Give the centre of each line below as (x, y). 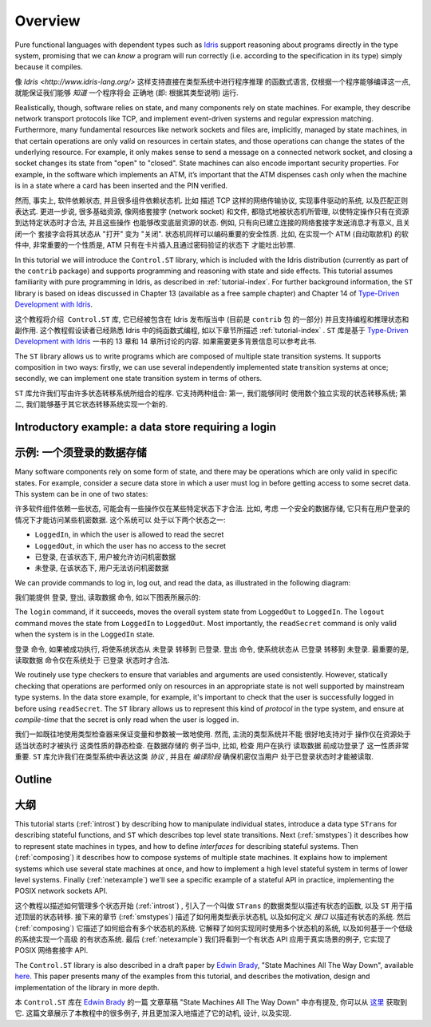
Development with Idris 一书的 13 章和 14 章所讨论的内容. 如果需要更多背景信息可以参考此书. (166, 341)
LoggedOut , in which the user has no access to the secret (130, 545)
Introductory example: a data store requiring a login (146, 427)
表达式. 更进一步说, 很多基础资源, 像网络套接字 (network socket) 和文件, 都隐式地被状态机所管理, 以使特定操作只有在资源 (212, 212)
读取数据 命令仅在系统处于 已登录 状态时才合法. (92, 660)
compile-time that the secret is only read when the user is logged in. (127, 720)
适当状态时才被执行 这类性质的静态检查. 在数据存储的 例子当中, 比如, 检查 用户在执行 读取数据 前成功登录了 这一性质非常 (212, 745)
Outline (33, 779)
